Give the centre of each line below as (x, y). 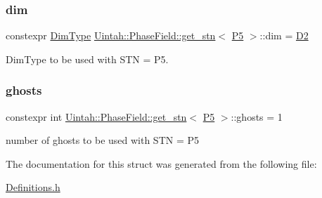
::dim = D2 (284, 35)
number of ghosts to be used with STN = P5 (103, 140)
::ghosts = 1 (257, 116)
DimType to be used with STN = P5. (87, 59)
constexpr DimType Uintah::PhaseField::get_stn (111, 35)
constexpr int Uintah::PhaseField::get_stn (96, 116)
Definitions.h (33, 187)
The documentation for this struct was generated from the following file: (161, 163)
